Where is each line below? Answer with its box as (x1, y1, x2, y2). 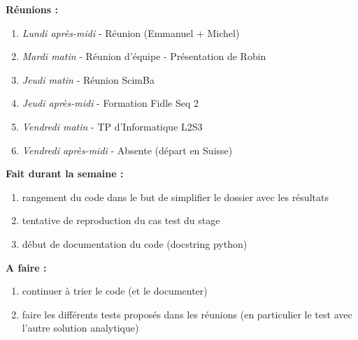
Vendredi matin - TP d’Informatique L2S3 (22, 119, 203, 133)
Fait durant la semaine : (6, 166, 124, 181)
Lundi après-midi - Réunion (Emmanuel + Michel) (22, 25, 240, 40)
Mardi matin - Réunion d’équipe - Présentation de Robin (22, 49, 266, 64)
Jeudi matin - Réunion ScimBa (22, 72, 155, 87)
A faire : (6, 260, 47, 274)
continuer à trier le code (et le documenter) (22, 283, 208, 298)
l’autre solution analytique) (22, 320, 139, 335)
